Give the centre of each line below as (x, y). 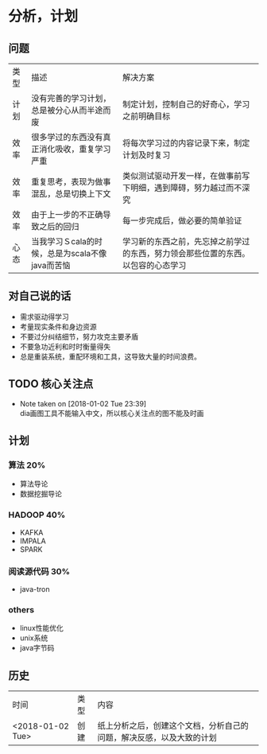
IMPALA (33, 541)
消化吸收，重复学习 (75, 149)
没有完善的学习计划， (71, 98)
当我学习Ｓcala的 (63, 241)
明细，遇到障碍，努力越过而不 (186, 188)
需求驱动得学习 (44, 317)
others (21, 609)
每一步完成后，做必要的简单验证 (182, 221)
